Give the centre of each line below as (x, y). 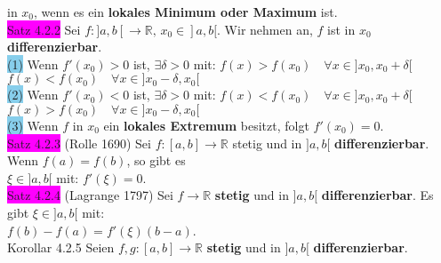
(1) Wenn (33, 64)
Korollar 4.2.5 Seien (61, 247)
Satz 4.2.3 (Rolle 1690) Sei (79, 143)
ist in (341, 29)
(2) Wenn (33, 95)
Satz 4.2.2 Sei (44, 29)
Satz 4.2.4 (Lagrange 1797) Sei (90, 195)
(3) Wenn (33, 125)
